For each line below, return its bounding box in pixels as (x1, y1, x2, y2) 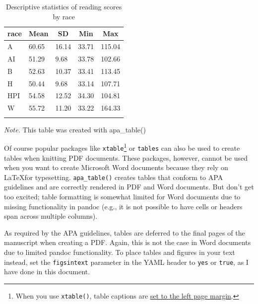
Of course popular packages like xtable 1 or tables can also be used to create (4, 141, 240, 153)
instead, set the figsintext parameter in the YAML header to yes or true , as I (4, 256, 249, 267)
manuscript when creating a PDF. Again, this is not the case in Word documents (4, 237, 251, 247)
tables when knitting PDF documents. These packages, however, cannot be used (4, 152, 248, 163)
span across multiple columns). (4, 211, 98, 221)
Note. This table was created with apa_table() (4, 124, 146, 134)
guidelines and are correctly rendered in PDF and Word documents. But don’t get (4, 182, 254, 192)
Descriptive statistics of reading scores (5, 1, 122, 11)
